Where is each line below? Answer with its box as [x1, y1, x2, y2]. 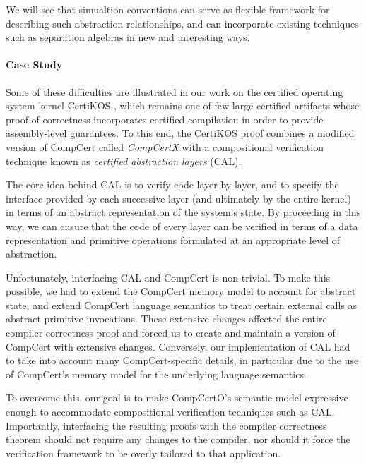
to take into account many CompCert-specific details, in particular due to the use [6, 353, 359, 368]
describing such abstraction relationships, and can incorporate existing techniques [6, 16, 359, 30]
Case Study [6, 57, 63, 72]
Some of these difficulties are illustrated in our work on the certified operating [6, 84, 343, 99]
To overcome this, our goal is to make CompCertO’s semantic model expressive [6, 390, 348, 405]
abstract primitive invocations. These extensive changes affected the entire [6, 311, 327, 326]
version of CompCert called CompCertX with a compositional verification [6, 139, 324, 154]
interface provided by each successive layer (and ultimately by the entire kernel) [6, 191, 351, 205]
